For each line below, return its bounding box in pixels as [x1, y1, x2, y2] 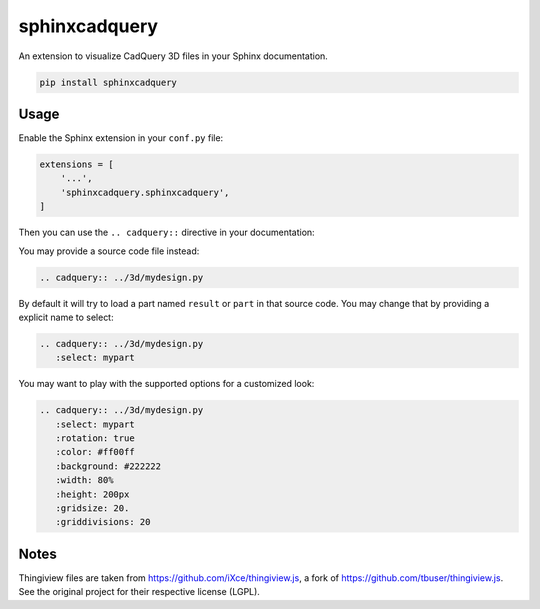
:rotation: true [55, 433, 135, 444]
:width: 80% [55, 475, 114, 486]
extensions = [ [39, 159, 114, 170]
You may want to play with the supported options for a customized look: [18, 378, 315, 390]
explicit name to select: [18, 311, 114, 323]
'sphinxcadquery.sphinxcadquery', [60, 186, 230, 198]
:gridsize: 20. [55, 503, 130, 514]
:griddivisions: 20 [55, 516, 151, 528]
